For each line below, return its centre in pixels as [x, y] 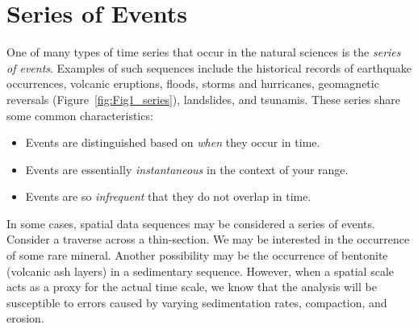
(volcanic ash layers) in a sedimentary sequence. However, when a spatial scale [201, 271]
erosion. [25, 318]
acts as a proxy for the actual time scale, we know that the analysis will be [192, 287]
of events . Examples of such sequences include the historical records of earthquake [209, 67]
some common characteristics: [80, 115]
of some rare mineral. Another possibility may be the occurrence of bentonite [197, 255]
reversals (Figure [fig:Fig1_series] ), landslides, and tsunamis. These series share [204, 99]
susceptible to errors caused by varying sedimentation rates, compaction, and [197, 302]
